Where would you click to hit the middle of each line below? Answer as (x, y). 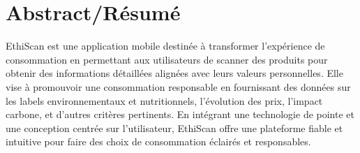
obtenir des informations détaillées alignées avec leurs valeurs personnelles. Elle (174, 73)
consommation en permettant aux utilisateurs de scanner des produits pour (167, 59)
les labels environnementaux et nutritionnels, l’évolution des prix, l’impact (164, 100)
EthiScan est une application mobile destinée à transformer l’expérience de (165, 46)
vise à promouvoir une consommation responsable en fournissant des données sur (178, 86)
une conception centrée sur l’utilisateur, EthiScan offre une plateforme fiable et (174, 127)
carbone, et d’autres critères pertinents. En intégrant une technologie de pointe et (180, 114)
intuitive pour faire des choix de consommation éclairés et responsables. (158, 141)
